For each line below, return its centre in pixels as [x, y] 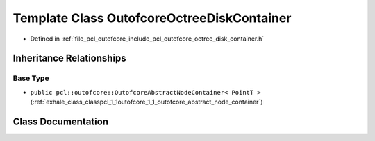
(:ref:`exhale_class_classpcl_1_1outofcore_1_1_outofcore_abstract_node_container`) [147, 102]
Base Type [31, 78]
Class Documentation [61, 121]
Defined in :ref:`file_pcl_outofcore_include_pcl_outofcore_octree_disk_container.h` [147, 39]
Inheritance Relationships [69, 58]
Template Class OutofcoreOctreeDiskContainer [152, 18]
